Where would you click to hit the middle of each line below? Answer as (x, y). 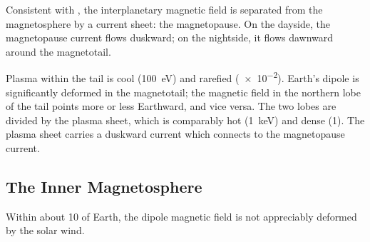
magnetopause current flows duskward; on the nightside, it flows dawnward (170, 37)
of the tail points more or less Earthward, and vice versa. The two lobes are (171, 106)
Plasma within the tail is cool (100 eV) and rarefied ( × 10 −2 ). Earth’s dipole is (183, 77)
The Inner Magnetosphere (104, 186)
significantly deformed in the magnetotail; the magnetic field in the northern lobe (184, 92)
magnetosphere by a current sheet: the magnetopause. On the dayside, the (168, 23)
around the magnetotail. (58, 51)
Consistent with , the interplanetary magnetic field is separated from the (164, 9)
